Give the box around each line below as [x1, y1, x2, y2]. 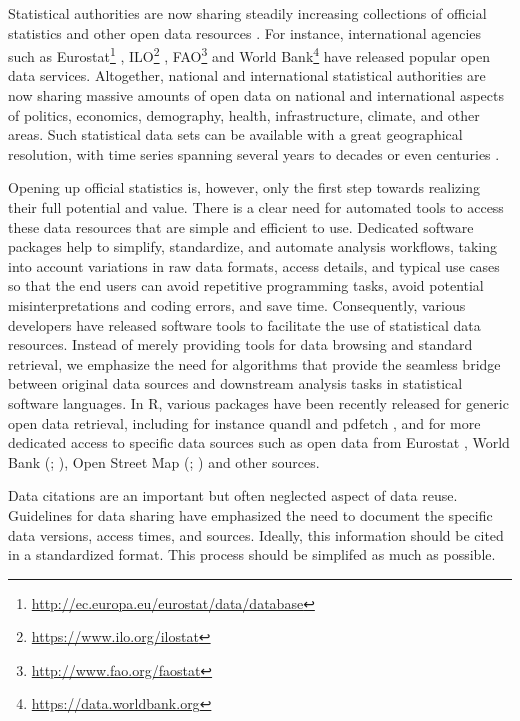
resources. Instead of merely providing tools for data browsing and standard [8, 334, 473, 355]
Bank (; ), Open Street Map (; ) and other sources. [8, 451, 320, 472]
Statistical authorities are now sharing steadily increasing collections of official [8, 3, 487, 23]
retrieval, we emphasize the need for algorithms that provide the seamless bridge [8, 353, 501, 374]
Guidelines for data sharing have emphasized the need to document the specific [8, 504, 493, 525]
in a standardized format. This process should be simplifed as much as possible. [8, 544, 496, 565]
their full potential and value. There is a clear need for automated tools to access [8, 197, 504, 217]
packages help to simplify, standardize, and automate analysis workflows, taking [8, 236, 498, 257]
